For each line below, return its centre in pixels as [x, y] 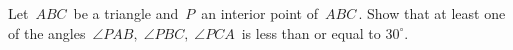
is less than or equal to [311, 32]
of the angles [47, 32]
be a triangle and [126, 13]
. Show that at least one [432, 13]
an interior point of [259, 13]
